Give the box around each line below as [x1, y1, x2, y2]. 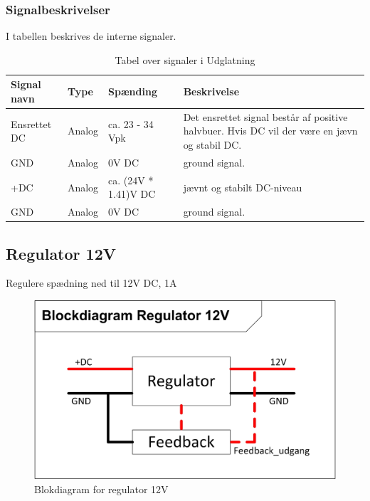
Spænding [108, 84, 157, 99]
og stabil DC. [183, 137, 242, 152]
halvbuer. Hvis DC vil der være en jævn [183, 123, 358, 138]
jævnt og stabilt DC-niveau [183, 179, 302, 194]
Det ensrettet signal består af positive [183, 109, 348, 124]
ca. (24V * [108, 172, 154, 187]
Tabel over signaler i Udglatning [115, 52, 255, 67]
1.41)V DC [108, 186, 156, 201]
